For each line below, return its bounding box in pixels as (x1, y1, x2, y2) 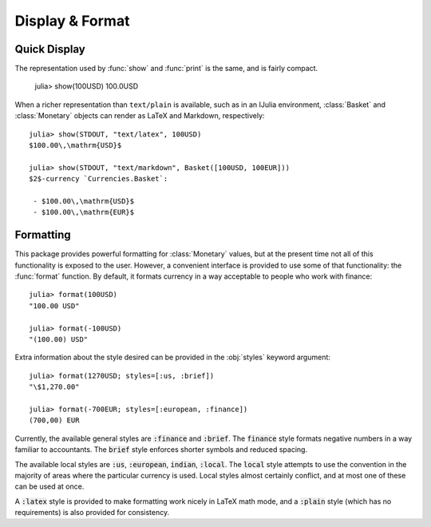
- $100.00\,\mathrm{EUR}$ (33, 208, 135, 217)
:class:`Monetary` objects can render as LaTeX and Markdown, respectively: (14, 111, 265, 121)
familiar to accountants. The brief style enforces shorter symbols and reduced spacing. (14, 445, 307, 454)
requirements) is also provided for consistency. (14, 508, 170, 517)
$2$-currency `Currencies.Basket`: (29, 174, 168, 184)
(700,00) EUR (29, 416, 80, 425)
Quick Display (14, 42, 85, 56)
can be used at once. (14, 481, 85, 491)
